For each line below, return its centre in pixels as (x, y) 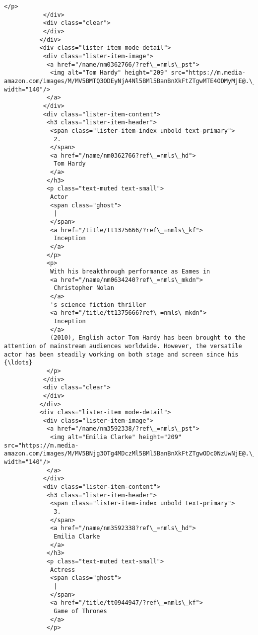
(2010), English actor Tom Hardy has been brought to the (148, 338)
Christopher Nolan (84, 288)
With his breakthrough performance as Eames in (130, 272)
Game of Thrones (80, 611)
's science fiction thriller (98, 305)
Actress (63, 570)
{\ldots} (18, 363)
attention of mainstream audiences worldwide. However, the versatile (123, 346)
